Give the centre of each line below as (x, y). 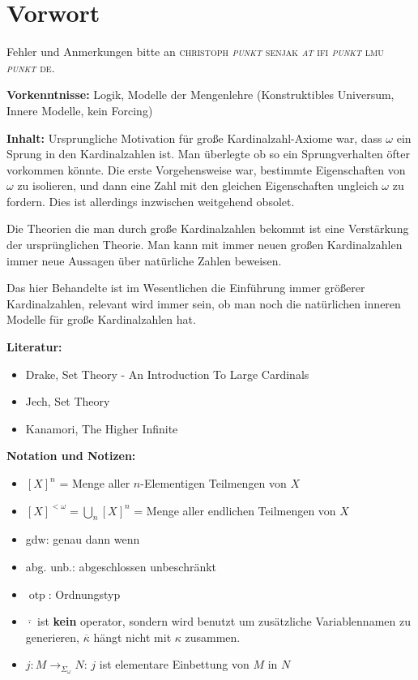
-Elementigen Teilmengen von (213, 483)
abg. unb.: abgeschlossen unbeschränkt (121, 566)
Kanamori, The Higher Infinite (102, 428)
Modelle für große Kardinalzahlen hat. (101, 319)
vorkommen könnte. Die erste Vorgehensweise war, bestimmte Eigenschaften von (206, 169)
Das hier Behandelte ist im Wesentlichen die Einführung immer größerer (186, 288)
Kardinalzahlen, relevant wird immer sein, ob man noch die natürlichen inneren (204, 303)
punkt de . (31, 67)
